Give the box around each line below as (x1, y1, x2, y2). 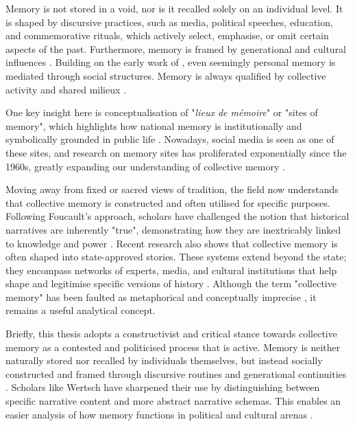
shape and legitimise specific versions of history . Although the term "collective (5, 276, 336, 291)
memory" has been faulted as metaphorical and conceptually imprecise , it (5, 289, 317, 304)
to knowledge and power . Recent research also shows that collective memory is (5, 236, 338, 250)
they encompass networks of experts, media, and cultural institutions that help (5, 262, 337, 277)
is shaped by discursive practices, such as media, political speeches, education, (5, 14, 333, 29)
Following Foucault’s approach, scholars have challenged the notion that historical (5, 209, 350, 223)
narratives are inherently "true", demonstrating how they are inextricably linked (5, 222, 341, 236)
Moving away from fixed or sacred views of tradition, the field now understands (5, 182, 339, 197)
